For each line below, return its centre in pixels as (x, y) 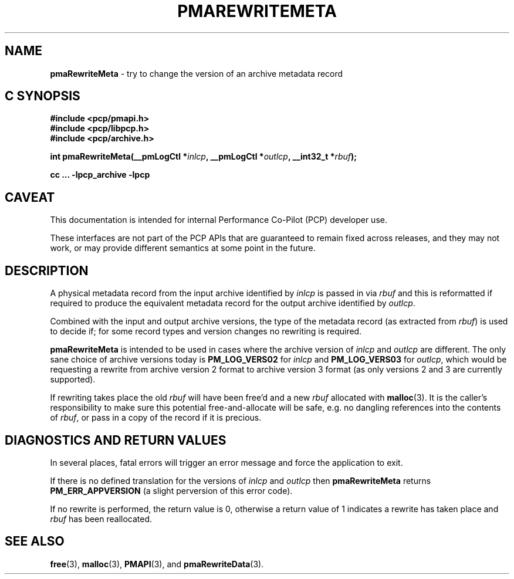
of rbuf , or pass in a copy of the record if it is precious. (156, 418)
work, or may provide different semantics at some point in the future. (183, 248)
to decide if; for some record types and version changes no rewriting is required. (206, 331)
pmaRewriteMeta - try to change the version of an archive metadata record (197, 73)
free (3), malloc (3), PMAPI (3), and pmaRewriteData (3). (157, 564)
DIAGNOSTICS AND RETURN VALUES (116, 440)
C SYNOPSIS (43, 96)
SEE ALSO (35, 541)
